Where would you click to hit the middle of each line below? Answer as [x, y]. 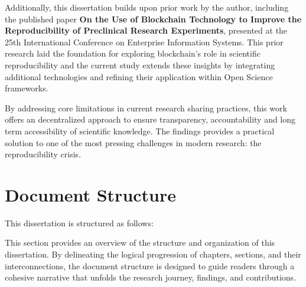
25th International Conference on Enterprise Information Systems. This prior [144, 42]
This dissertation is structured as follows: [79, 222]
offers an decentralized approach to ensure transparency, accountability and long [150, 119]
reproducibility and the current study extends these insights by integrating [140, 65]
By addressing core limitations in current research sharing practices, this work [146, 108]
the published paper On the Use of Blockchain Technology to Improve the [153, 19]
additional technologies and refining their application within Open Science [139, 76]
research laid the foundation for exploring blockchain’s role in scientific [133, 53]
